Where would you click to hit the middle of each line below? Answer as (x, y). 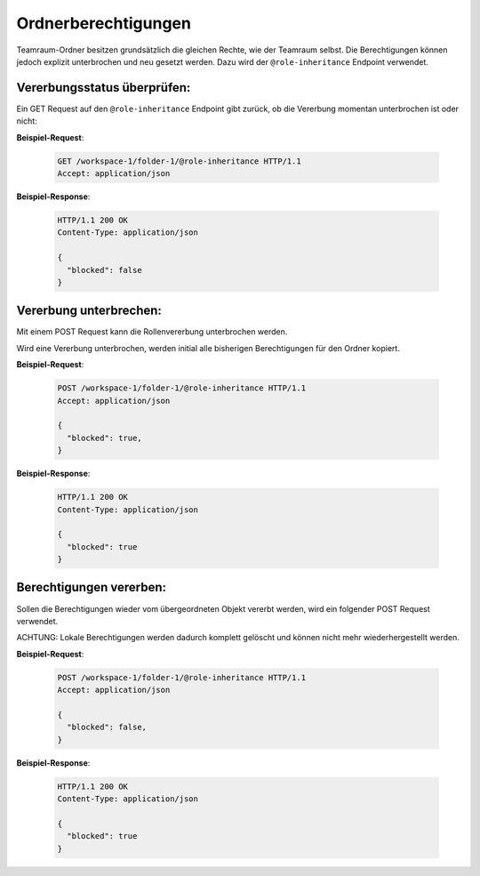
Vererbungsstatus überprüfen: (104, 88)
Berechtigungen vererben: (91, 587)
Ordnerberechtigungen (104, 23)
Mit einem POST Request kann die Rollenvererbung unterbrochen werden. (152, 332)
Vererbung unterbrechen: (89, 311)
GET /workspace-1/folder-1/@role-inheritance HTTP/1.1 (179, 161)
